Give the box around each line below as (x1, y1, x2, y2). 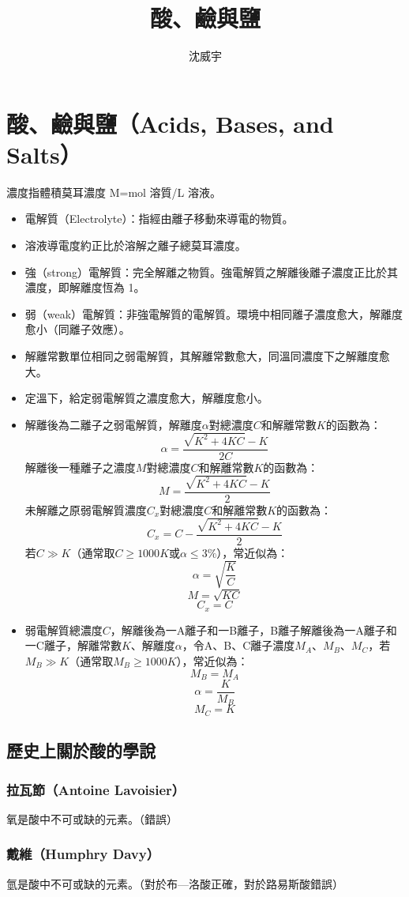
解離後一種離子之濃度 (24, 458, 136, 475)
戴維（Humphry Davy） (6, 844, 160, 864)
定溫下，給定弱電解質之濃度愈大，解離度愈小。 (24, 390, 268, 406)
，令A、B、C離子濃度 (182, 637, 295, 654)
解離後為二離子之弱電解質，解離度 (24, 416, 202, 432)
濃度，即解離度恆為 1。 (24, 279, 145, 296)
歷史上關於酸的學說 (6, 738, 156, 763)
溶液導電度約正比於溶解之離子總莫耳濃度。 (24, 237, 246, 254)
